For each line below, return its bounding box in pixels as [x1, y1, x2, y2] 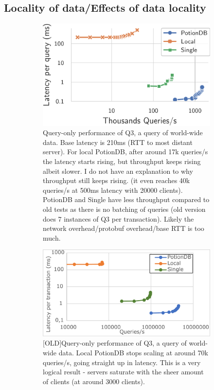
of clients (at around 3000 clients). [43, 376, 145, 386]
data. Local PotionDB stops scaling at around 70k [58, 347, 208, 357]
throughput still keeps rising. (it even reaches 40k [43, 175, 190, 185]
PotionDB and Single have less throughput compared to [43, 194, 210, 205]
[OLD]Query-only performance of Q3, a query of [43, 338, 187, 348]
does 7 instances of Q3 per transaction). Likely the [43, 213, 194, 224]
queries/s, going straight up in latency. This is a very [43, 357, 201, 367]
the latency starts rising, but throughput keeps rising [43, 156, 201, 166]
